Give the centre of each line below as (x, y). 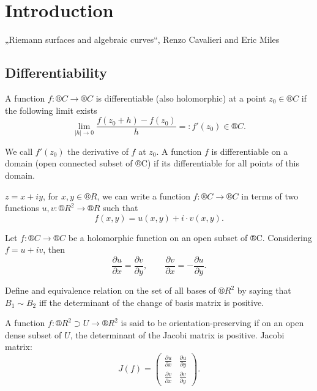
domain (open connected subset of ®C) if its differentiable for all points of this (152, 163)
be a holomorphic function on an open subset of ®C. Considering (190, 237)
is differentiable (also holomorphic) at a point (181, 98)
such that (121, 208)
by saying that (264, 290)
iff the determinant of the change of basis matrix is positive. (151, 302)
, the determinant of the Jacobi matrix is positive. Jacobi (177, 334)
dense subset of (33, 334)
